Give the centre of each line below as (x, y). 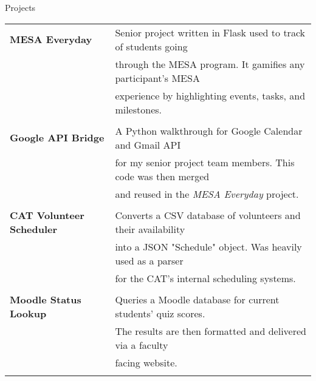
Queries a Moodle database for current (197, 299)
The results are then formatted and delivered (211, 331)
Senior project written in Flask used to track (210, 32)
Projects (20, 7)
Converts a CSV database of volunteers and (208, 215)
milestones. (138, 109)
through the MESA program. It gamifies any (210, 64)
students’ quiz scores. (160, 313)
